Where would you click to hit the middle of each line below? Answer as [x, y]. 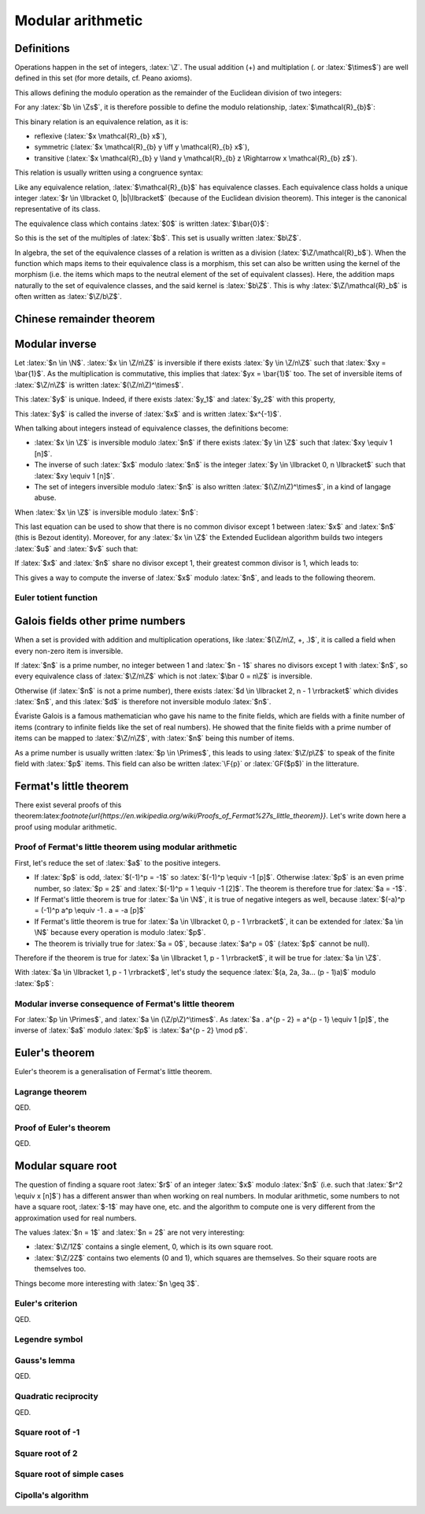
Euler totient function [56, 598]
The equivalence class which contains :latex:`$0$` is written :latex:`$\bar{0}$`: [142, 223]
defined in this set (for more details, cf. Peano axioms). [103, 78]
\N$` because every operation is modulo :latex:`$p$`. [120, 932]
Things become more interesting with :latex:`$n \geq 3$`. [107, 1283]
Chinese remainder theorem [85, 319]
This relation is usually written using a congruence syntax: [109, 172]
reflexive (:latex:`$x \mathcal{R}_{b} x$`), [101, 136]
